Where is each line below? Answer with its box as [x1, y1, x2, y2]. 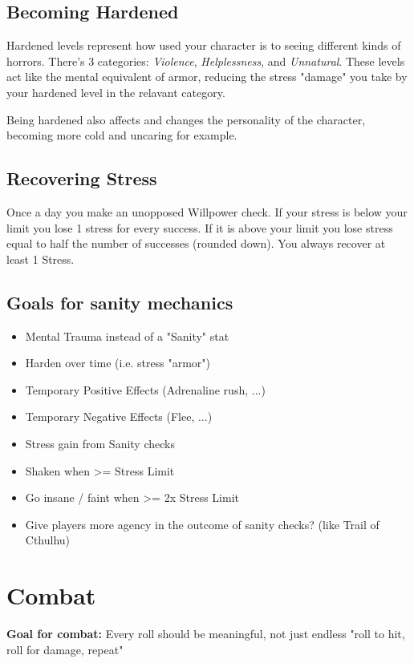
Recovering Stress [6, 166, 157, 191]
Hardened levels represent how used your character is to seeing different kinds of [6, 37, 401, 54]
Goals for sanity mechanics [6, 289, 233, 314]
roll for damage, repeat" [6, 641, 124, 657]
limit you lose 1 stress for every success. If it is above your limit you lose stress [6, 219, 393, 236]
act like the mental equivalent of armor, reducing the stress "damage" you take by [6, 68, 408, 85]
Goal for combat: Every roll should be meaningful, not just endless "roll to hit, [6, 625, 405, 642]
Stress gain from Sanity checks [25, 435, 175, 451]
